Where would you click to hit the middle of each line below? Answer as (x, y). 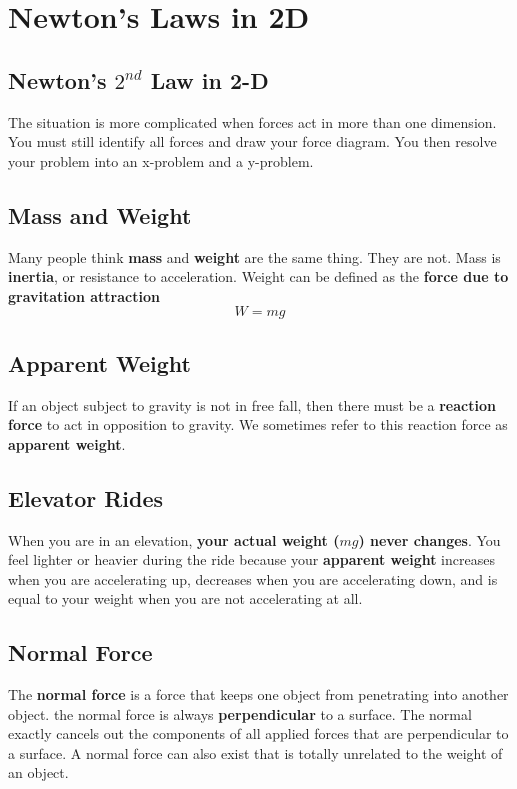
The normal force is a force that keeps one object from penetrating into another (258, 694)
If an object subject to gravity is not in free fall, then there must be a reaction (252, 404)
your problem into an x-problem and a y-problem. (161, 160)
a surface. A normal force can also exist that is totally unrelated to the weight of (255, 752)
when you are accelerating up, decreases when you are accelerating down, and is (253, 578)
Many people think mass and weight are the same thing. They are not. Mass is (254, 256)
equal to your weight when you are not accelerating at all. (185, 598)
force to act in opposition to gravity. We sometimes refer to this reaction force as (258, 424)
